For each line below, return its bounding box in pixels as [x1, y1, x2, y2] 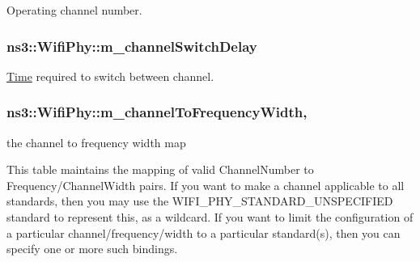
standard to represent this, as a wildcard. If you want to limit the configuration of [6, 209, 414, 225]
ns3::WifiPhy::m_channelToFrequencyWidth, [6, 102, 308, 122]
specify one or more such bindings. [6, 240, 178, 257]
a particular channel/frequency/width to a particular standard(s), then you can [6, 224, 401, 241]
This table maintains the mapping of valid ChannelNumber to [6, 161, 314, 178]
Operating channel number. [6, 2, 142, 18]
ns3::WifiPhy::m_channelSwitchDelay [6, 36, 257, 56]
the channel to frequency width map [6, 133, 186, 150]
